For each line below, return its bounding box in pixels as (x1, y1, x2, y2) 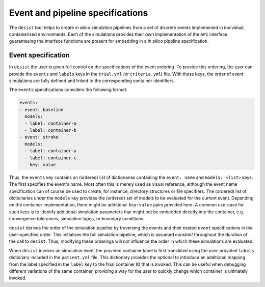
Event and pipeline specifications (9, 7, 148, 18)
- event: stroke (19, 134, 59, 140)
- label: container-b (25, 127, 77, 133)
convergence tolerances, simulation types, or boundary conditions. (9, 216, 145, 222)
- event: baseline (19, 107, 64, 113)
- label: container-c (25, 155, 77, 161)
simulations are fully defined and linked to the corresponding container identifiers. (9, 78, 175, 84)
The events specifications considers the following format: (9, 86, 128, 93)
